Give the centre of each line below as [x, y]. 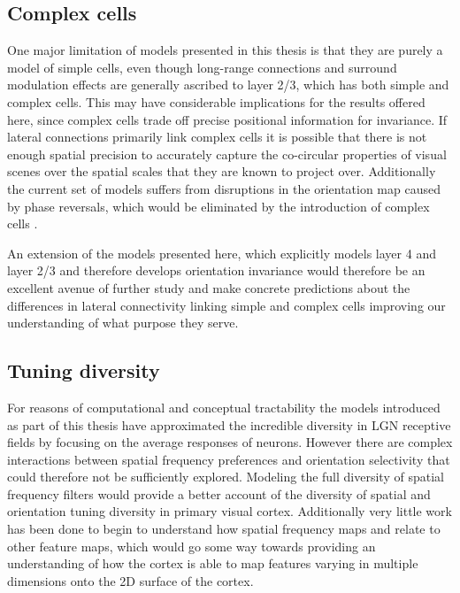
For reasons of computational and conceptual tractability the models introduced [224, 407]
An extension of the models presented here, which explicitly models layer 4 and [222, 253]
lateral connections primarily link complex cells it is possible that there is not [217, 137]
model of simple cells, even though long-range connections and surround [202, 67]
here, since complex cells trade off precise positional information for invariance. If [227, 119]
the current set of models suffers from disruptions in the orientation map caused [224, 188]
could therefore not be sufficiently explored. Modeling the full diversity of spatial [226, 477]
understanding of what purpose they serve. [123, 323]
